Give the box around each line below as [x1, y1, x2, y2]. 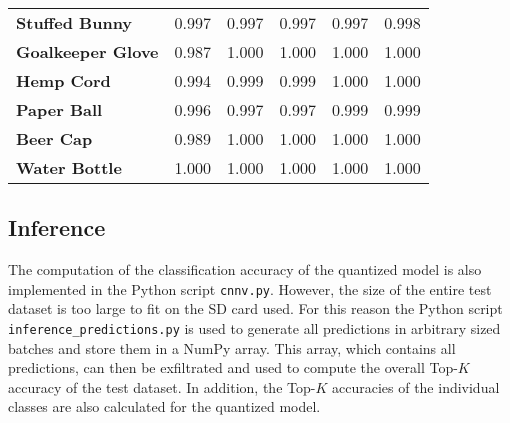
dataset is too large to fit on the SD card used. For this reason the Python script [8, 298, 503, 319]
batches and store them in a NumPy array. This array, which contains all [8, 337, 456, 358]
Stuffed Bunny [16, 11, 133, 34]
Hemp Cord [16, 69, 111, 92]
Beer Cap [16, 127, 93, 150]
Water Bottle [16, 156, 122, 179]
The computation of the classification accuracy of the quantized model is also [8, 259, 482, 280]
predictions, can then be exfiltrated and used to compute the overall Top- [8, 357, 458, 378]
